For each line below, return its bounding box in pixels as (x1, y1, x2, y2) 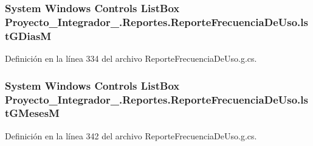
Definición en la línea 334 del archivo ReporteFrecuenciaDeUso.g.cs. (5, 52, 257, 65)
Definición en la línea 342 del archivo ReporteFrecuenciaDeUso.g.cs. (5, 129, 257, 142)
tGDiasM (5, 28, 52, 43)
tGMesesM (5, 105, 60, 121)
